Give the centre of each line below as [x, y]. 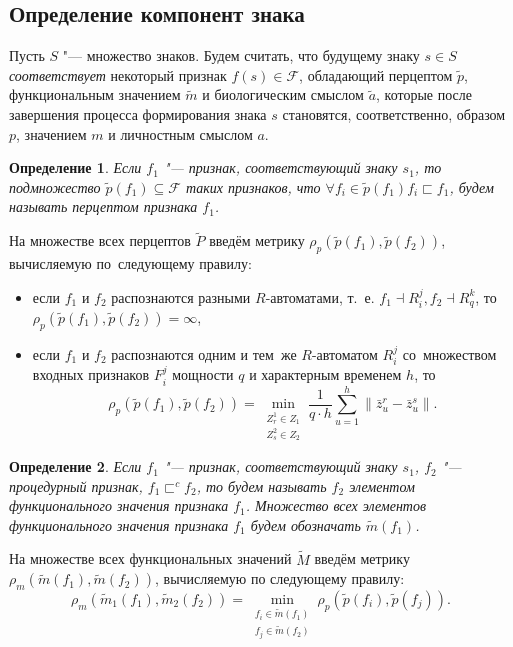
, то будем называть [261, 485]
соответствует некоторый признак [118, 74]
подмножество [55, 186]
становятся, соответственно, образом [394, 113]
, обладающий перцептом [376, 74]
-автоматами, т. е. [320, 296]
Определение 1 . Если [75, 167]
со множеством [449, 353]
